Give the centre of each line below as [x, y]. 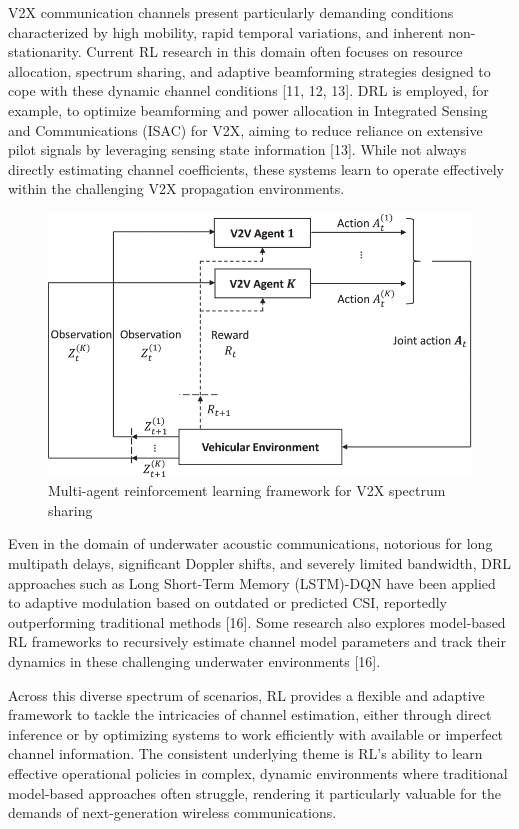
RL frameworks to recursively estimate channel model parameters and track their [257, 641]
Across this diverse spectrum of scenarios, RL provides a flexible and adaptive [246, 694]
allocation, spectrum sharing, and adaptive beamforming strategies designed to [249, 70]
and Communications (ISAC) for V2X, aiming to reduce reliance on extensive [245, 129]
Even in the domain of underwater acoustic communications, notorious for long [250, 543]
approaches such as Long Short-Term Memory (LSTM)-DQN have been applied [252, 582]
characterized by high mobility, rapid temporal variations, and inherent [226, 31]
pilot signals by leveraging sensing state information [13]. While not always [237, 149]
